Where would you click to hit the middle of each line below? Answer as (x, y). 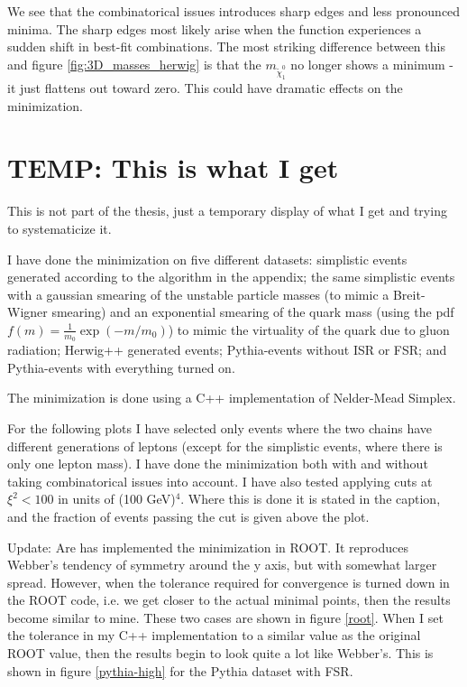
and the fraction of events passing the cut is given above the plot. (188, 516)
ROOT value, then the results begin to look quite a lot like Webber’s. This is (220, 653)
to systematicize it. (60, 228)
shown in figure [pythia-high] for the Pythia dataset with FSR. (180, 670)
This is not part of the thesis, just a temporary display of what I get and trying (227, 211)
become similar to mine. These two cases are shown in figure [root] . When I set (225, 617)
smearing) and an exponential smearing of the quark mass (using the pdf (253, 312)
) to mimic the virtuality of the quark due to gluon (309, 329)
